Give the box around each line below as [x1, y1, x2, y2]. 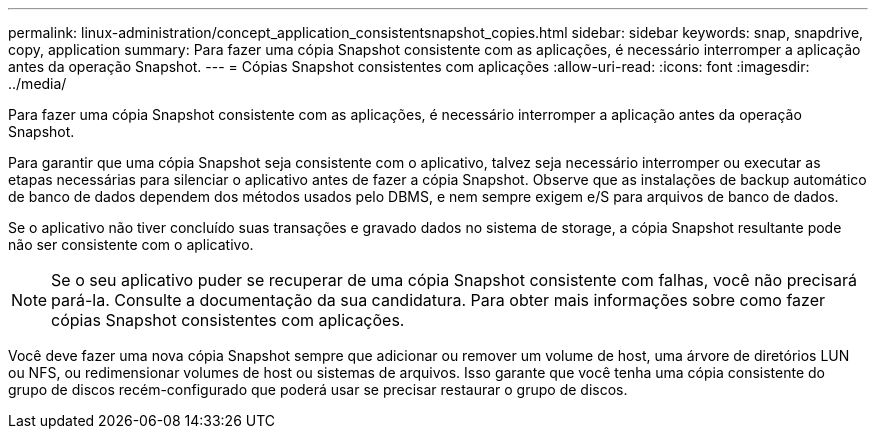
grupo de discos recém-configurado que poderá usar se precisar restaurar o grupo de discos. [8, 381, 628, 398]
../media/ [8, 75, 67, 92]
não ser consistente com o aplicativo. [8, 236, 254, 253]
